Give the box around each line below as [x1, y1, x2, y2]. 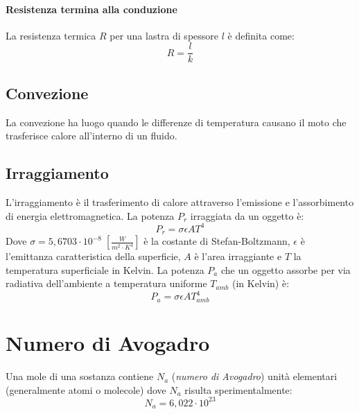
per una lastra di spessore [110, 28, 219, 42]
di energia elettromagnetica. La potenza [6, 208, 175, 223]
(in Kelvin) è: [231, 276, 290, 291]
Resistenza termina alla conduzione [6, 1, 177, 16]
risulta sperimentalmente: [184, 382, 292, 397]
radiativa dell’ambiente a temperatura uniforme [6, 276, 207, 291]
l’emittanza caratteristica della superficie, [6, 249, 181, 264]
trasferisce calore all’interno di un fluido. [6, 128, 177, 143]
